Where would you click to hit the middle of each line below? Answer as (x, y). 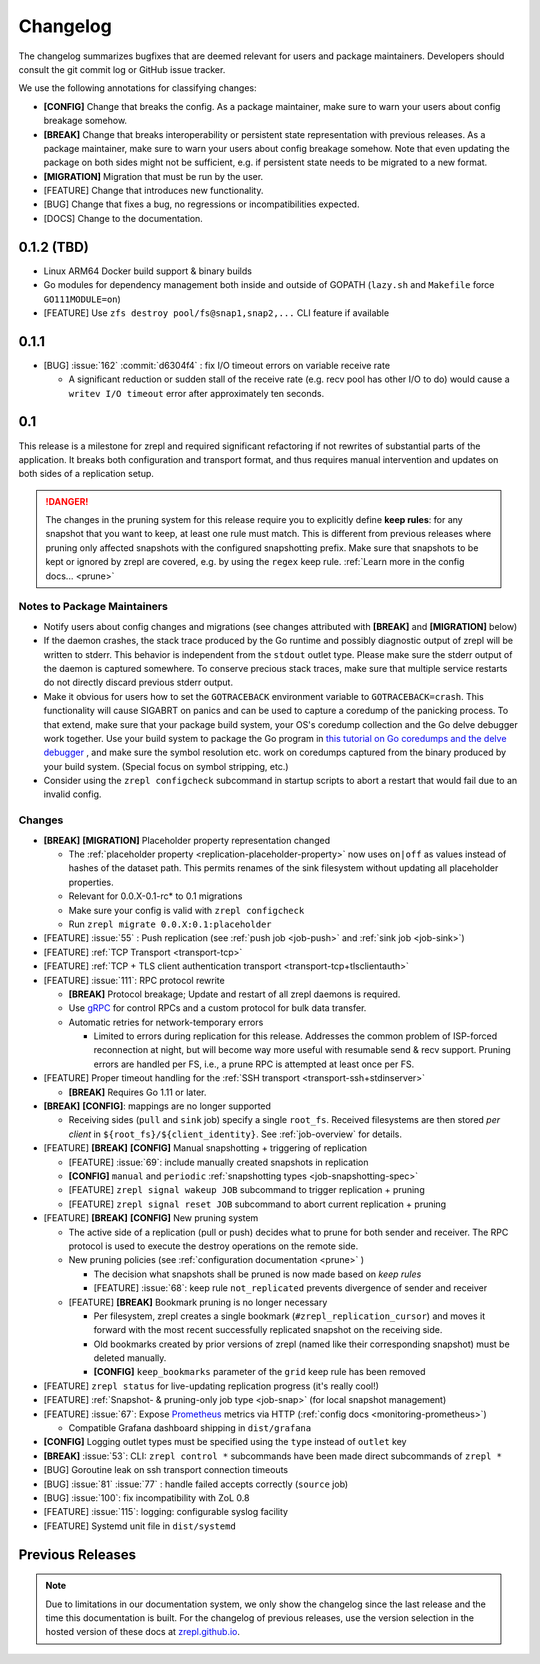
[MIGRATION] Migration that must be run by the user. (153, 176)
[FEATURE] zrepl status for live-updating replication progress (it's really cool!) (211, 1386)
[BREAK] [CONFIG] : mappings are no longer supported (157, 1106)
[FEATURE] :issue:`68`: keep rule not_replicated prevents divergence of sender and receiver (290, 1288)
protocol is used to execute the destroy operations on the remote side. (213, 1246)
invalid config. (72, 794)
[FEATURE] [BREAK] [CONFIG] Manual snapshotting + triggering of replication (205, 1148)
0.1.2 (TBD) (53, 246)
